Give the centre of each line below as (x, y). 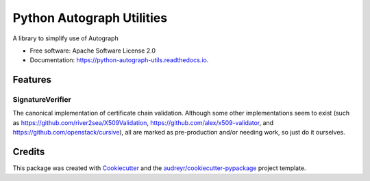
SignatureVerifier (42, 100)
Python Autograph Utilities (90, 18)
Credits (29, 152)
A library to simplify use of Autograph (66, 38)
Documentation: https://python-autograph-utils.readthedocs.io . (119, 60)
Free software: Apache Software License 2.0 (93, 51)
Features (32, 80)
